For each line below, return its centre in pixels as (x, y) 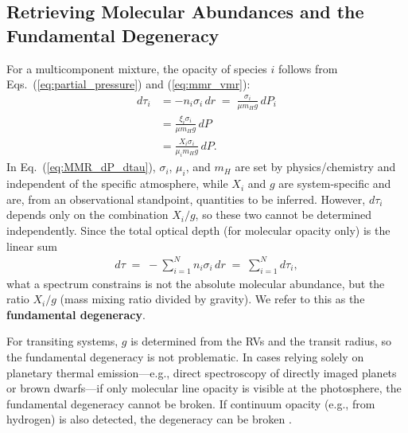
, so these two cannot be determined (284, 215)
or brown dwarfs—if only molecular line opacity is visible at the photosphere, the (204, 388)
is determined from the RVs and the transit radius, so (261, 341)
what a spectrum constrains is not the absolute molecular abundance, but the (196, 283)
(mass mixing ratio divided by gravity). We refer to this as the (212, 299)
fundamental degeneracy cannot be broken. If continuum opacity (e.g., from (191, 403)
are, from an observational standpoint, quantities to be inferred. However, (186, 199)
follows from (308, 68)
